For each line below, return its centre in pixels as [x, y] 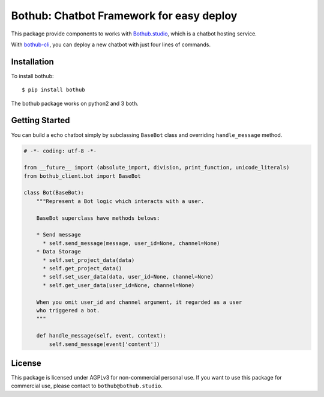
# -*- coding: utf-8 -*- [60, 151]
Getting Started [40, 120]
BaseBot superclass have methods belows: [98, 218]
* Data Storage [58, 252]
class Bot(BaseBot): [54, 193]
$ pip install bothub [53, 90]
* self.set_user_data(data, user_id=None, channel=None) [128, 277]
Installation [32, 62]
